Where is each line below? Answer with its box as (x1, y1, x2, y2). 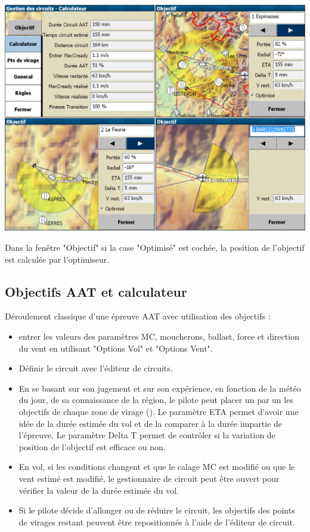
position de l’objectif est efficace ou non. (18, 440, 166, 453)
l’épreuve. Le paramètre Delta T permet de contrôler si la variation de (18, 429, 275, 441)
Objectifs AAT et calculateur (5, 282, 187, 300)
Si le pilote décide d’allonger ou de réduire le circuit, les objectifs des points (18, 504, 295, 516)
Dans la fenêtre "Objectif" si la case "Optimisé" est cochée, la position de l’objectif (5, 241, 305, 254)
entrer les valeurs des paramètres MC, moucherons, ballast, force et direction (18, 330, 299, 343)
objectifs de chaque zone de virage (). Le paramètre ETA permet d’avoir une (18, 405, 299, 418)
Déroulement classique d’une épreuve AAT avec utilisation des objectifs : (5, 310, 271, 322)
